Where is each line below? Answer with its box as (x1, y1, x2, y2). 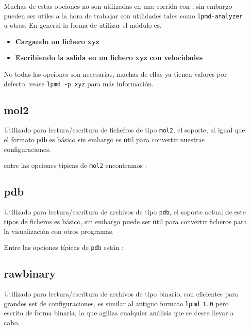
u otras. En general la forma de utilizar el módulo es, (4, 20, 162, 30)
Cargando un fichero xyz (15, 36, 100, 46)
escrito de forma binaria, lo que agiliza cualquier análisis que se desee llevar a (4, 308, 234, 318)
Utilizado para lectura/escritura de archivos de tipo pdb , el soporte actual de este (4, 207, 246, 217)
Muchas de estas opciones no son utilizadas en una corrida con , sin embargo (4, 1, 232, 11)
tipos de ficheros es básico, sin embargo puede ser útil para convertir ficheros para (4, 216, 247, 226)
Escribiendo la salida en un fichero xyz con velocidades (15, 52, 203, 63)
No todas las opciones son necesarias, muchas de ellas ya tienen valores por (4, 69, 227, 79)
